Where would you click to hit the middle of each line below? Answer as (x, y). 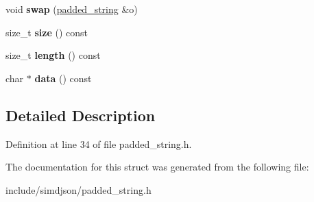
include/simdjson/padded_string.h (78, 189)
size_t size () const (47, 32)
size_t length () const (53, 55)
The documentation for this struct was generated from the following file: (157, 167)
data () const (63, 78)
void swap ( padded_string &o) (72, 9)
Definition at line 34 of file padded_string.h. (99, 143)
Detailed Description (81, 115)
